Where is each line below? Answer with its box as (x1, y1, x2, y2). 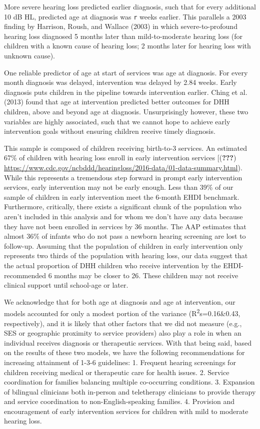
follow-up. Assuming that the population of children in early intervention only (4, 240, 243, 251)
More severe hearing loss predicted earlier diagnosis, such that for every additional (4, 1, 256, 11)
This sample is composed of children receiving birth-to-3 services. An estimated (4, 142, 247, 153)
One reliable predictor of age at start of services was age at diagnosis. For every (4, 67, 248, 77)
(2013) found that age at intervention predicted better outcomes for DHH (4, 96, 229, 107)
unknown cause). (4, 50, 55, 61)
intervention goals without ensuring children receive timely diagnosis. (4, 126, 215, 136)
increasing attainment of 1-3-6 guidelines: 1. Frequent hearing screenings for (4, 357, 236, 367)
